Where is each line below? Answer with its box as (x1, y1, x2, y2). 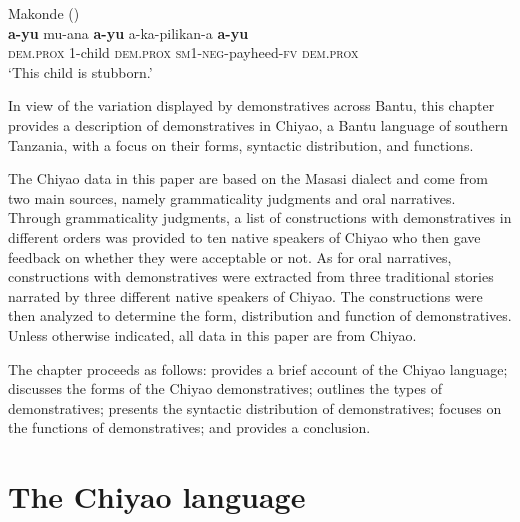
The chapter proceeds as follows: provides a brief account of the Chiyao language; (8, 358, 508, 379)
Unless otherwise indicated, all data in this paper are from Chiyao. (8, 324, 417, 345)
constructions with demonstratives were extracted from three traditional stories (8, 266, 494, 287)
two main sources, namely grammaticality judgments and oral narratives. (8, 187, 456, 208)
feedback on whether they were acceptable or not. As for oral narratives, (8, 246, 452, 267)
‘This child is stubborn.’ (8, 61, 153, 82)
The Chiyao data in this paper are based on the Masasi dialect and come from (8, 168, 488, 189)
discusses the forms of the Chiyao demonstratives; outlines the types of (8, 378, 442, 399)
